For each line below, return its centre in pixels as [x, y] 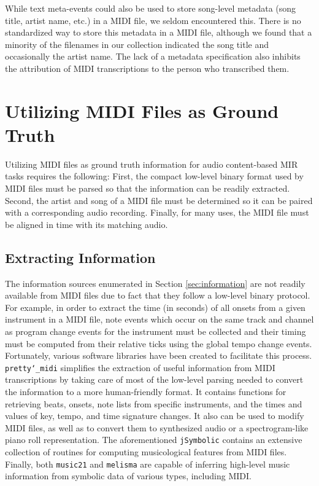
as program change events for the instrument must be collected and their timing [156, 331]
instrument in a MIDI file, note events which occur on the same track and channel [159, 319]
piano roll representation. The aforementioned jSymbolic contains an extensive [154, 440]
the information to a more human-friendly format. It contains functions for [146, 392]
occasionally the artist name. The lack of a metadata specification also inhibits [153, 56]
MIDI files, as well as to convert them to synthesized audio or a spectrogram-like [157, 427]
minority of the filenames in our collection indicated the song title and [137, 44]
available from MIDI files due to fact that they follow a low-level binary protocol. [158, 295]
